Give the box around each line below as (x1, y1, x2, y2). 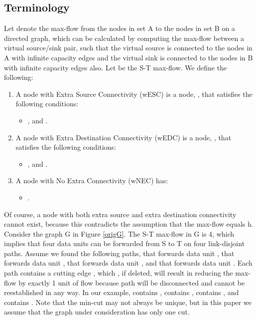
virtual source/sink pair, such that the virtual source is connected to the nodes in (4, 42, 253, 53)
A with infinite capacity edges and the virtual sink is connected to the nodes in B (4, 52, 253, 62)
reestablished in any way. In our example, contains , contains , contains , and (4, 287, 239, 298)
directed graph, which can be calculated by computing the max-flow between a (4, 32, 244, 43)
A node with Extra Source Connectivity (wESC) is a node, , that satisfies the (15, 88, 253, 99)
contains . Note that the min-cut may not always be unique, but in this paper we (4, 297, 252, 307)
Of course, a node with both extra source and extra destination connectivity (4, 209, 237, 219)
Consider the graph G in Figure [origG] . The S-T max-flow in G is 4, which (4, 228, 235, 239)
